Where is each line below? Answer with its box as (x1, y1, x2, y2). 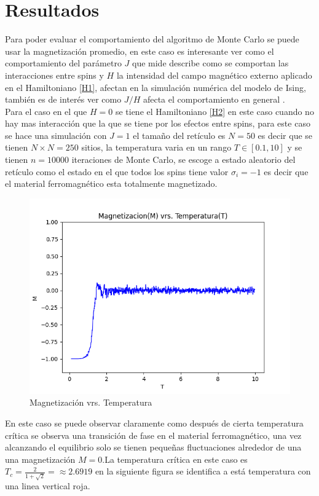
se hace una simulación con (5, 128, 107, 141)
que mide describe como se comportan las (132, 57, 289, 69)
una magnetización (5, 452, 76, 465)
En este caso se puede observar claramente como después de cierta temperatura (5, 417, 304, 430)
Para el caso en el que (5, 104, 87, 117)
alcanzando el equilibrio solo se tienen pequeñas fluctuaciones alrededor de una (5, 441, 302, 454)
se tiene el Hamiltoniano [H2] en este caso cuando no (115, 104, 314, 117)
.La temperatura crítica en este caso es (102, 452, 248, 465)
